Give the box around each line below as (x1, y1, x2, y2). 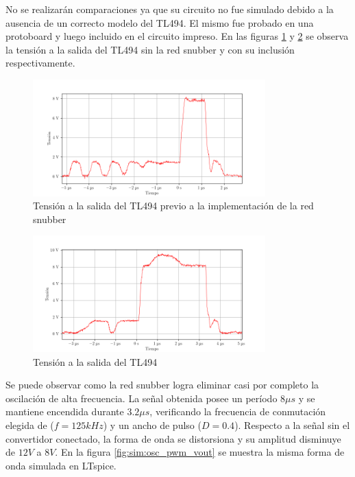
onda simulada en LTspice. (5, 458, 117, 472)
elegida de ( (5, 417, 54, 432)
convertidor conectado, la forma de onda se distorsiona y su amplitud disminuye (5, 431, 341, 445)
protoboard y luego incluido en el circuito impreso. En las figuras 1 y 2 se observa (5, 29, 349, 43)
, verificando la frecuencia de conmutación (149, 404, 326, 419)
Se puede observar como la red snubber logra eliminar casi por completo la (5, 377, 319, 392)
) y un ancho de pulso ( (103, 417, 201, 432)
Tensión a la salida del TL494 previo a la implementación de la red (33, 198, 314, 213)
